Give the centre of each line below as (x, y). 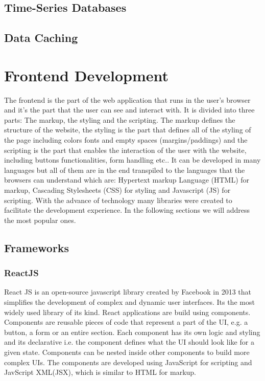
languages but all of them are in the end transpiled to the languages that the (125, 170)
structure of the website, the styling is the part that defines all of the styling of (128, 130)
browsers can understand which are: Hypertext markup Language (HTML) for (127, 180)
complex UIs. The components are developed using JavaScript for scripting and (128, 362)
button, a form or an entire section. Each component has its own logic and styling (132, 332)
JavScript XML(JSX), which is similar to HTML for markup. (100, 372)
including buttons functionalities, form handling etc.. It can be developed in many (132, 160)
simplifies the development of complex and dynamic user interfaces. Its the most (129, 302)
